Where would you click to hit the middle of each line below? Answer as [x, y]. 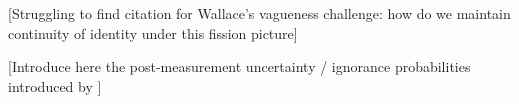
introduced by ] [55, 85]
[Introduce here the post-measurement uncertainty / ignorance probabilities [239, 66]
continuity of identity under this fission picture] [153, 32]
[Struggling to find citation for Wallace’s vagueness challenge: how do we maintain [259, 13]
